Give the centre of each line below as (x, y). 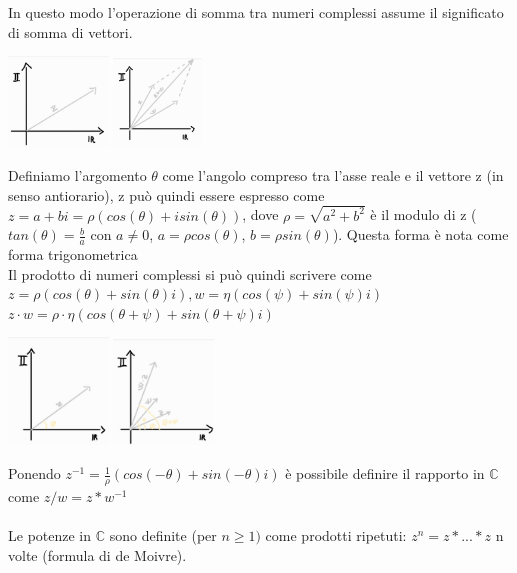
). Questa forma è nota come (420, 234)
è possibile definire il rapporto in (385, 473)
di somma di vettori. (70, 31)
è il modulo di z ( (423, 214)
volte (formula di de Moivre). (97, 554)
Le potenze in (50, 535)
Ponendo (34, 473)
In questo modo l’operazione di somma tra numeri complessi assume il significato (256, 12)
